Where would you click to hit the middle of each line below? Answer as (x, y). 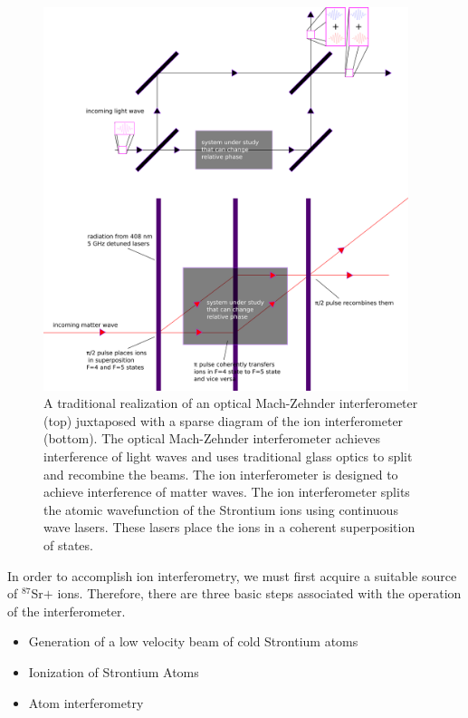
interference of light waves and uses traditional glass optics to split (228, 456)
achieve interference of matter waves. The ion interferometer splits (227, 492)
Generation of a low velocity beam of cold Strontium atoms (193, 641)
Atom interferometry (86, 702)
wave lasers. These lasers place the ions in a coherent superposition (229, 527)
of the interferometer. (67, 611)
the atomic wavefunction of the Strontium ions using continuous (221, 509)
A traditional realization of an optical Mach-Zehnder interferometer (231, 403)
